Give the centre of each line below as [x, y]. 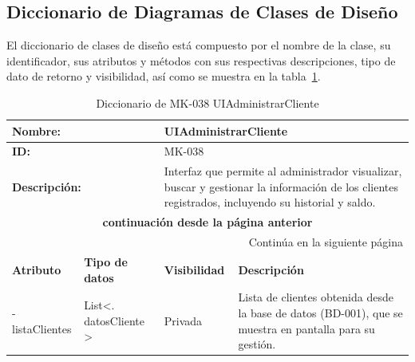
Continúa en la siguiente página [326, 242]
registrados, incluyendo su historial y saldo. [270, 202]
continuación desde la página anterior [207, 222]
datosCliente [115, 320]
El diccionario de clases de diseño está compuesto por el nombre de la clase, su [199, 45]
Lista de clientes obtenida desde [316, 297]
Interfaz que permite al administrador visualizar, [283, 171]
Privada [183, 320]
